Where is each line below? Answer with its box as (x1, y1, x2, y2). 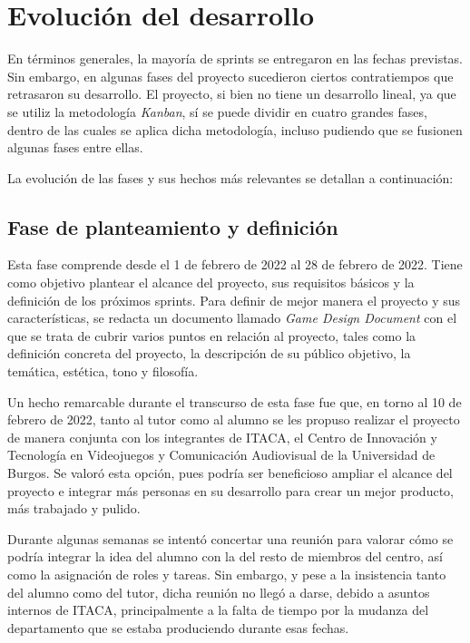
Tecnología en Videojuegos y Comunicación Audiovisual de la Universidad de (7, 445, 436, 464)
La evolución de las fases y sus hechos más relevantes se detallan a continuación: (7, 168, 454, 187)
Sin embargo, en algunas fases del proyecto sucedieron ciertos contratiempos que (7, 66, 454, 85)
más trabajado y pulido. (7, 499, 141, 518)
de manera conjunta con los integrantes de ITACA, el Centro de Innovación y (7, 427, 437, 446)
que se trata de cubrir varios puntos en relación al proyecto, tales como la (7, 326, 416, 345)
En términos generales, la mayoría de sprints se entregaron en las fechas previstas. (7, 49, 463, 68)
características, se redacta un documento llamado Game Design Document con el (7, 308, 457, 327)
